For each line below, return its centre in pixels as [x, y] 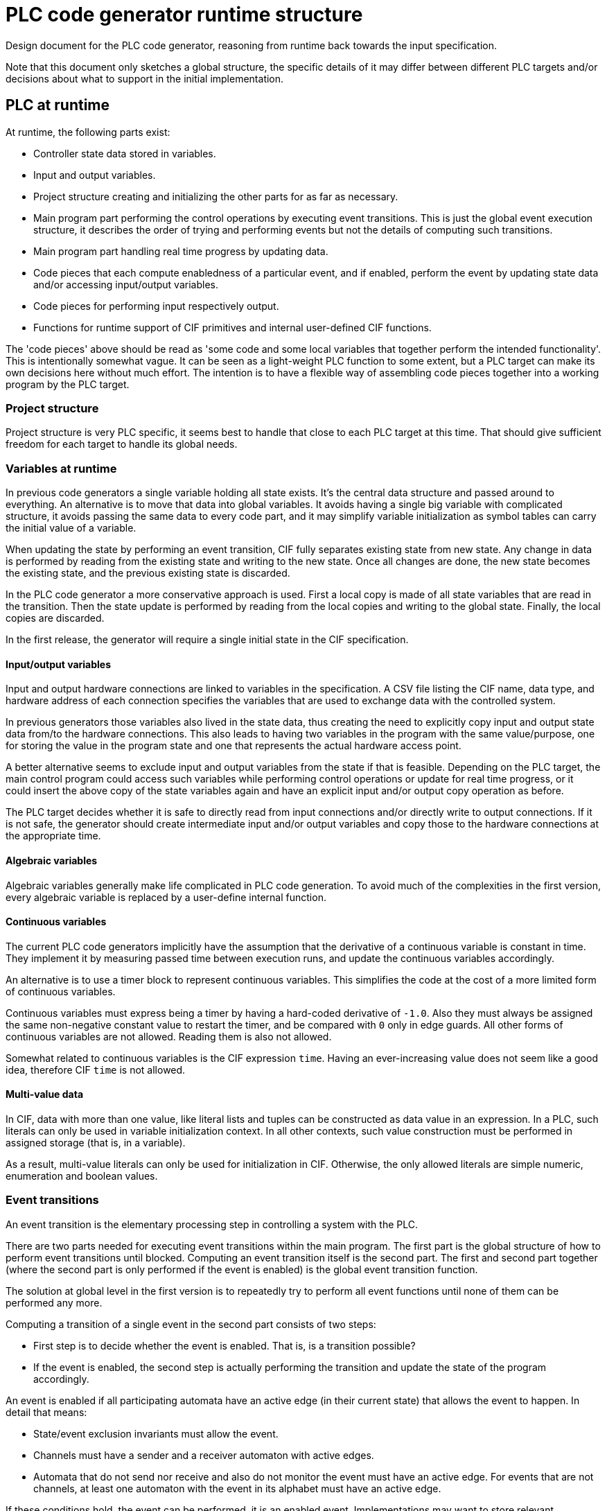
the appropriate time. [53, 836]
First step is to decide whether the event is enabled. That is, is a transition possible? [225, 1345]
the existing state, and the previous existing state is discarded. [148, 573]
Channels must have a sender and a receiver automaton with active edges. [204, 1455]
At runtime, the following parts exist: [88, 132]
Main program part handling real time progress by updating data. [181, 251]
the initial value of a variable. [71, 528]
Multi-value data [45, 1094]
